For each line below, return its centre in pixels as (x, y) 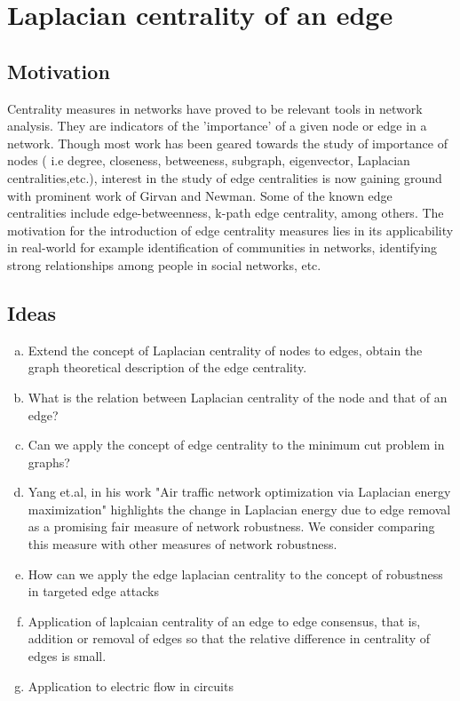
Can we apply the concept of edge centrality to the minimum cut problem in (236, 445)
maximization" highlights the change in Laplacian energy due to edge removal (239, 509)
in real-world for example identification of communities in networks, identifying (222, 247)
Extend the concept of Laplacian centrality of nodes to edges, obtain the (225, 350)
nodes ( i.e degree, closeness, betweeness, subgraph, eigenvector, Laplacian (209, 160)
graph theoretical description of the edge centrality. (167, 367)
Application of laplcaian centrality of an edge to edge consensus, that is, (224, 621)
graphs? (49, 462)
